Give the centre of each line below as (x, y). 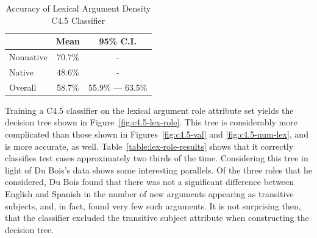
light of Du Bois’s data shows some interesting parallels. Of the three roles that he (158, 170)
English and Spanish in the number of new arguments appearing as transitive (149, 193)
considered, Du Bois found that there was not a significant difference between (150, 182)
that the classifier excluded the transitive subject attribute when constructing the (157, 218)
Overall (23, 87)
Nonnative (28, 57)
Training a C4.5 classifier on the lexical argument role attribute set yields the (149, 110)
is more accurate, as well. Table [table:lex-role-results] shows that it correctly (149, 146)
